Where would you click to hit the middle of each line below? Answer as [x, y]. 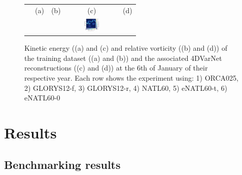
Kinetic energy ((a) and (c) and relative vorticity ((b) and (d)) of [126, 48]
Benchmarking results [62, 165]
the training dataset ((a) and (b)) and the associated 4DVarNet [123, 58]
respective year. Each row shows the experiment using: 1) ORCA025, [131, 77]
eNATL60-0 [42, 98]
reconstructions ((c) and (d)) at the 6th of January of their [116, 68]
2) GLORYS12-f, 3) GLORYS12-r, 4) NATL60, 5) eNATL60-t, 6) [126, 87]
